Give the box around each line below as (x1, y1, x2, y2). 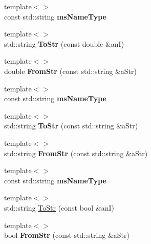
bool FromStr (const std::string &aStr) (4, 230, 130, 240)
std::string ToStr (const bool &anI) (4, 202, 115, 213)
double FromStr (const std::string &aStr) (4, 65, 137, 76)
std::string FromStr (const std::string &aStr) (4, 147, 148, 158)
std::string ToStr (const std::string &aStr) (4, 120, 138, 131)
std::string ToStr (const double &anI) (4, 38, 124, 49)
